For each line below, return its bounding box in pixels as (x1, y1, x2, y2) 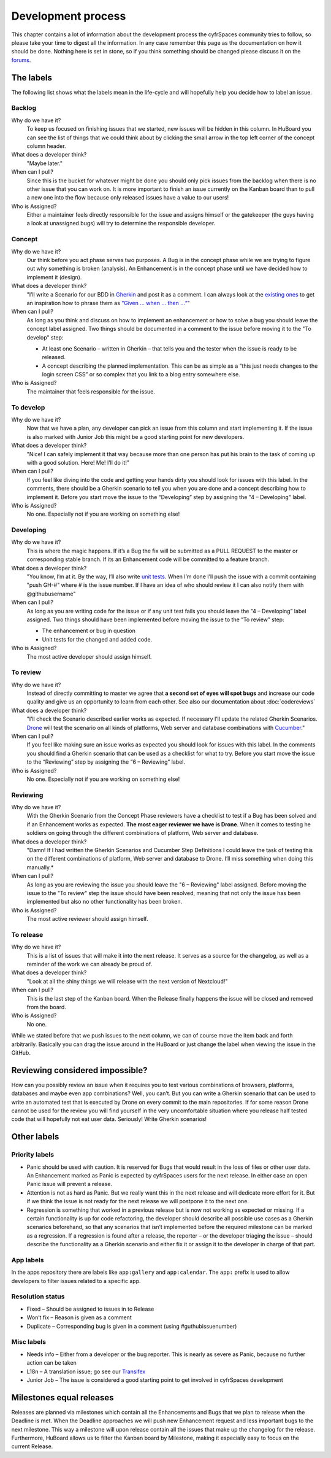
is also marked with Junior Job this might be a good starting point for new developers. (26, 433, 245, 440)
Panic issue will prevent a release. (26, 1181, 113, 1188)
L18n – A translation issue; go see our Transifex (26, 1368, 146, 1375)
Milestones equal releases (11, 1392, 114, 1403)
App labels (11, 1255, 44, 1264)
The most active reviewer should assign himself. (26, 915, 148, 923)
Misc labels (11, 1338, 46, 1346)
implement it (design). (26, 273, 82, 281)
